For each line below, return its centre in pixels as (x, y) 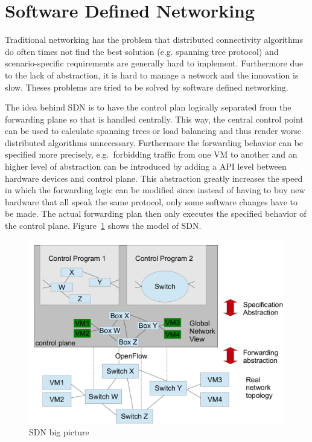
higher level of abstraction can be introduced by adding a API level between (146, 166)
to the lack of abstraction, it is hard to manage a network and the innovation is (152, 75)
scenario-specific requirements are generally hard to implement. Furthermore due (154, 63)
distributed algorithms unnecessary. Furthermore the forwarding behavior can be (154, 142)
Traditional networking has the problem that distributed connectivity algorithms (154, 40)
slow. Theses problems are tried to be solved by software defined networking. (147, 87)
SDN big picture (59, 432)
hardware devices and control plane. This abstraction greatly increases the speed (154, 178)
